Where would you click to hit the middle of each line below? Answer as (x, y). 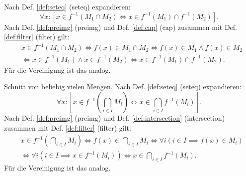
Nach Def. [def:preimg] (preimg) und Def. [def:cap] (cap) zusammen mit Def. (121, 27)
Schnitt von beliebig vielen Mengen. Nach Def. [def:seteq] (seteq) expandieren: (123, 87)
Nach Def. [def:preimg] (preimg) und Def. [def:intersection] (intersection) (115, 118)
